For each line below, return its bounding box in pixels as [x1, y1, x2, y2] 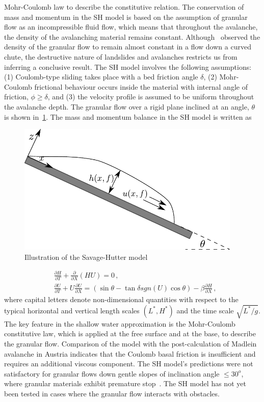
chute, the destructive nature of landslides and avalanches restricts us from [4, 51, 237, 62]
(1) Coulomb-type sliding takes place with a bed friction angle [4, 71, 198, 82]
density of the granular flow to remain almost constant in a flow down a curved [4, 41, 251, 52]
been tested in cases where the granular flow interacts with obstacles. [4, 388, 220, 399]
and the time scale [176, 305, 234, 315]
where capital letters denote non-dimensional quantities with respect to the [4, 294, 239, 304]
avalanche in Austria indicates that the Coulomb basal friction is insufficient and [4, 348, 256, 359]
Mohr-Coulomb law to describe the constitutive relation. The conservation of [4, 2, 244, 12]
